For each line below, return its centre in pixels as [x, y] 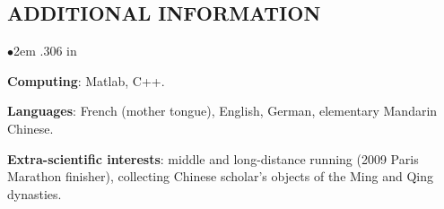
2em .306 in [45, 51]
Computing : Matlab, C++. [86, 80]
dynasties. [35, 193]
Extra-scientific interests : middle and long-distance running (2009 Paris [213, 158]
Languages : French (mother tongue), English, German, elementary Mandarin [222, 111]
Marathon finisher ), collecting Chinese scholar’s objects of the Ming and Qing [220, 176]
